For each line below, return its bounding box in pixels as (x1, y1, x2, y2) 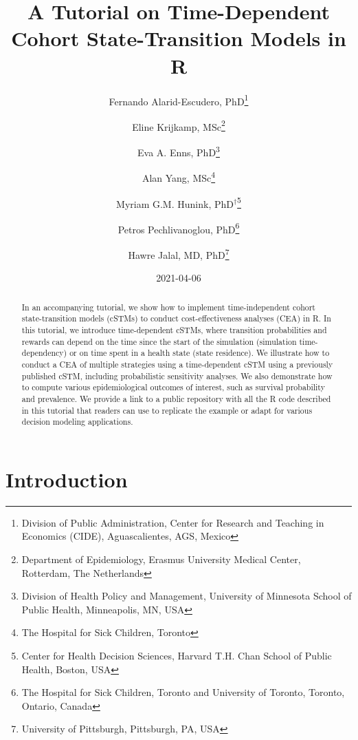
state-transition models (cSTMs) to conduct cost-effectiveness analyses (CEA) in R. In (21, 313, 331, 324)
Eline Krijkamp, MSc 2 (132, 117, 225, 134)
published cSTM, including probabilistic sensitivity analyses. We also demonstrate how (21, 370, 333, 381)
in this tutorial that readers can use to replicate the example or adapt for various (21, 404, 313, 416)
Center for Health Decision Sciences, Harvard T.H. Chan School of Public (21, 648, 332, 662)
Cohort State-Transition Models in (11, 24, 346, 52)
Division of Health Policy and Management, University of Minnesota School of (21, 589, 352, 603)
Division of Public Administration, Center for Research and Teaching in (21, 515, 324, 529)
